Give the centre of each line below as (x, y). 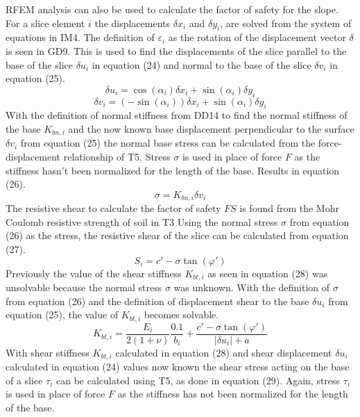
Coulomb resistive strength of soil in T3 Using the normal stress (142, 221)
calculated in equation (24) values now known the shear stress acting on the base (178, 367)
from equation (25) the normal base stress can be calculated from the (168, 143)
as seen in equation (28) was (268, 273)
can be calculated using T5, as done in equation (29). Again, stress (198, 380)
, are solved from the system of (286, 23)
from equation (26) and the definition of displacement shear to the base (157, 301)
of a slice (24, 380)
